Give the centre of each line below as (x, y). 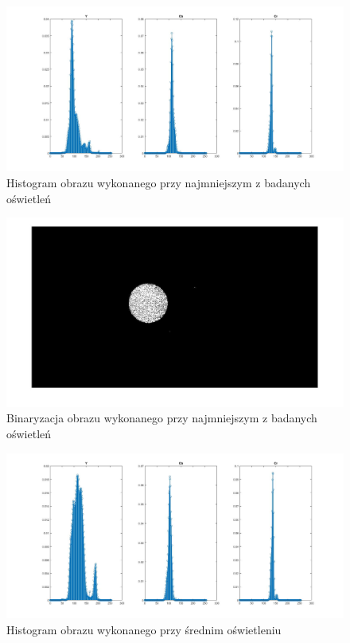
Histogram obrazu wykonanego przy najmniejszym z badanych (159, 183)
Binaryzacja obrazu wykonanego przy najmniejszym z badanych (162, 418)
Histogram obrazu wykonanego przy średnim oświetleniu (144, 629)
